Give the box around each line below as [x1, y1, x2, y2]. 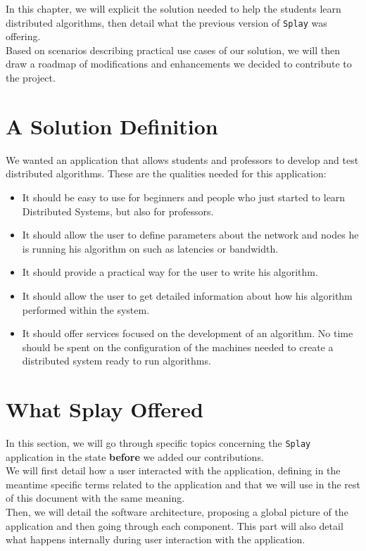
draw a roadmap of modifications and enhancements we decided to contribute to [6, 56, 352, 71]
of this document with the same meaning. [6, 490, 185, 505]
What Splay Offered [6, 395, 203, 424]
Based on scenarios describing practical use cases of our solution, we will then [6, 42, 340, 57]
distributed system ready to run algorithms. [22, 353, 211, 368]
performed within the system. [22, 302, 150, 317]
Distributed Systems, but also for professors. [22, 203, 214, 218]
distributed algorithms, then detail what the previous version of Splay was [6, 15, 327, 30]
